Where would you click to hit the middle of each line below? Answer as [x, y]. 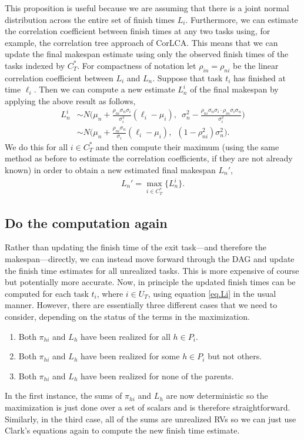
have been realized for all [125, 336]
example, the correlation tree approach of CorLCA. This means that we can [141, 42]
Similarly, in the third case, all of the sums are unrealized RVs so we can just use [151, 419]
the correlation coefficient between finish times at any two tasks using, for [138, 31]
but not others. [235, 356]
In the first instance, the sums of [64, 396]
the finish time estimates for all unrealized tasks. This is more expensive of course [152, 270]
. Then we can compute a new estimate [104, 89]
